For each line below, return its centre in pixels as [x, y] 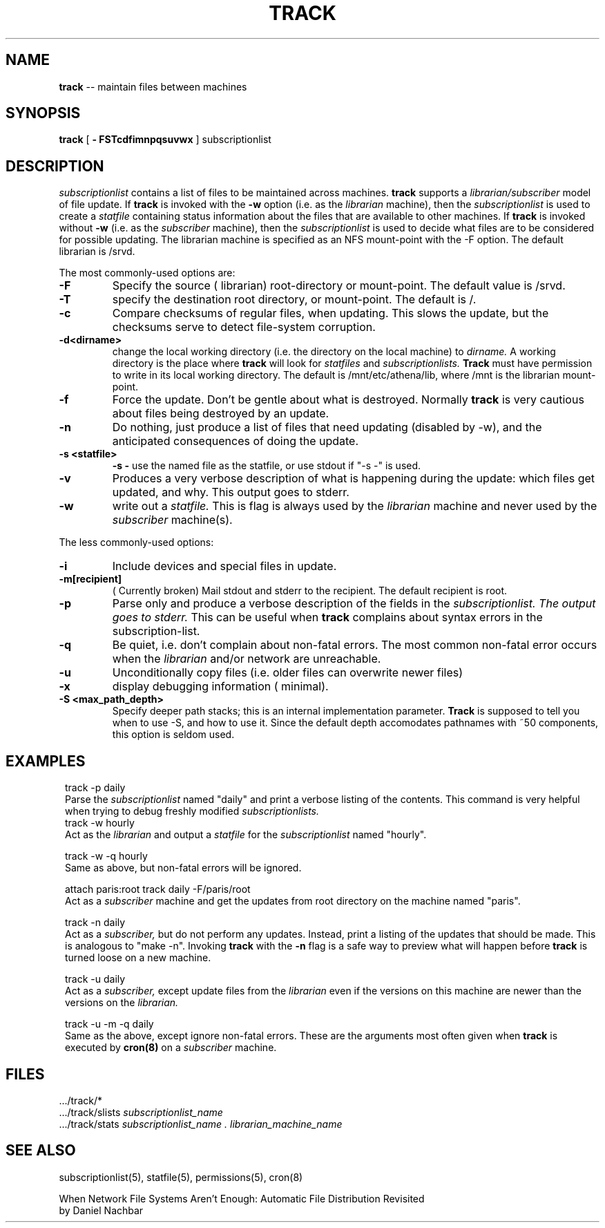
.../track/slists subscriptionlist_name [141, 1112]
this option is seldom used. [173, 735]
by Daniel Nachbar [101, 1210]
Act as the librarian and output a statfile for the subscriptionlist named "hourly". [246, 835]
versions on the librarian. [122, 1003]
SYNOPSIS [43, 113]
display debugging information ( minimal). [220, 687]
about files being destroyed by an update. [221, 414]
